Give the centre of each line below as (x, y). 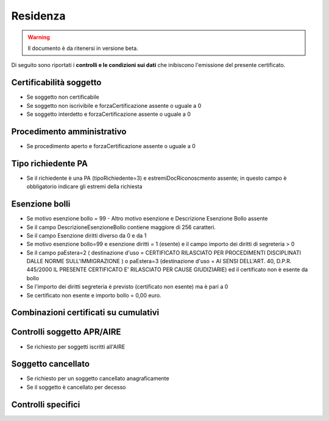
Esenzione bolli (41, 204)
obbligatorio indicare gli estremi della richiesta (84, 186)
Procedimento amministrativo (69, 131)
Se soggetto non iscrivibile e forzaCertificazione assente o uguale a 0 (114, 105)
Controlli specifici (46, 404)
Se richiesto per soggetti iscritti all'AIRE (76, 347)
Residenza (39, 16)
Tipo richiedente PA (50, 164)
